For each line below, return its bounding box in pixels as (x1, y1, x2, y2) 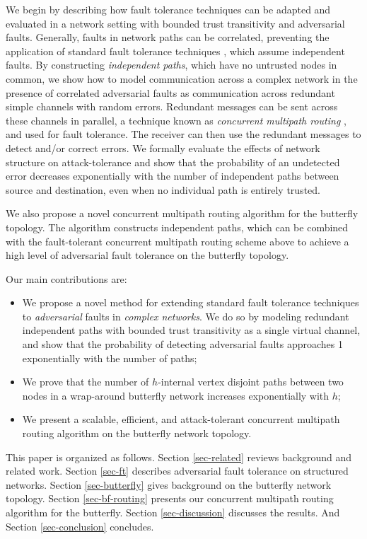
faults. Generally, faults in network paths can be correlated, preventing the (6, 30, 330, 45)
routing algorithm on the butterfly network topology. (22, 426, 252, 441)
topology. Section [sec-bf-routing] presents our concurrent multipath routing (6, 491, 334, 506)
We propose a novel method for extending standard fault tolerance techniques (22, 295, 359, 310)
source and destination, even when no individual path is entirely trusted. (6, 182, 320, 197)
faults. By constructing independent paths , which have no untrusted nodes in (6, 57, 337, 72)
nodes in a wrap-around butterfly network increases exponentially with (22, 388, 330, 402)
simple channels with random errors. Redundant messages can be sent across (6, 99, 338, 114)
